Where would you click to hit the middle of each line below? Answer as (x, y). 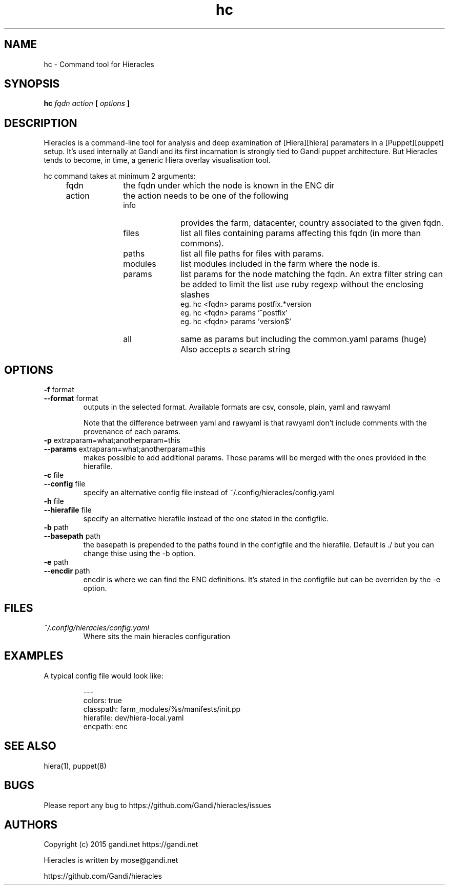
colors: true (103, 700)
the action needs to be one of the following (206, 196)
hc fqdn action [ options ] (87, 103)
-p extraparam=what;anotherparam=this (112, 440)
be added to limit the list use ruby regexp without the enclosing (302, 284)
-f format (59, 390)
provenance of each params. (132, 432)
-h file (54, 501)
